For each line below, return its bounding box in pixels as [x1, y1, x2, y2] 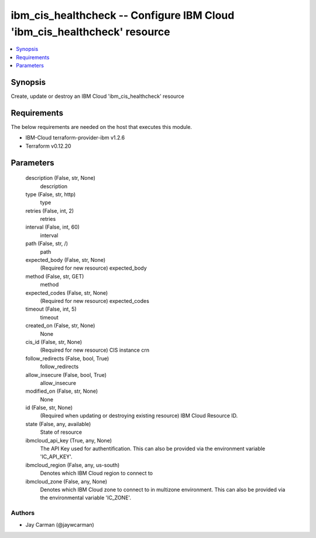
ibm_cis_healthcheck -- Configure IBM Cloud [11, 9, 235, 22]
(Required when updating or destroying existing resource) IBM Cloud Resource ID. [40, 412, 238, 419]
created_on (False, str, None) [25, 322, 95, 329]
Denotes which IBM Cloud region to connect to [40, 469, 153, 477]
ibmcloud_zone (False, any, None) [25, 478, 108, 485]
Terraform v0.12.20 [25, 142, 71, 149]
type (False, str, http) [25, 190, 76, 198]
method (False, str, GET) [25, 273, 84, 280]
